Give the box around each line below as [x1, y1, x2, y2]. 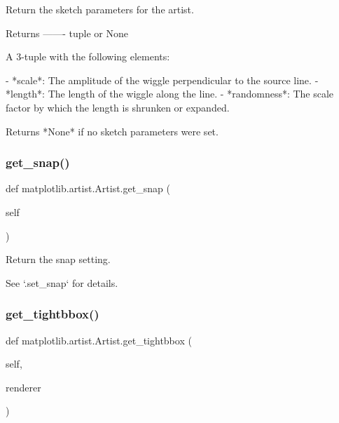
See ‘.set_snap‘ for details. [6, 275, 118, 290]
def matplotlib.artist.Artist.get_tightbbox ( [6, 333, 192, 347]
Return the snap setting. [6, 252, 111, 267]
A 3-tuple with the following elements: [6, 49, 170, 64]
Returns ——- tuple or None [6, 25, 128, 40]
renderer [6, 380, 41, 394]
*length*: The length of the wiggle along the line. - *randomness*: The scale [6, 86, 334, 101]
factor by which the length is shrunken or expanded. [6, 100, 230, 114]
